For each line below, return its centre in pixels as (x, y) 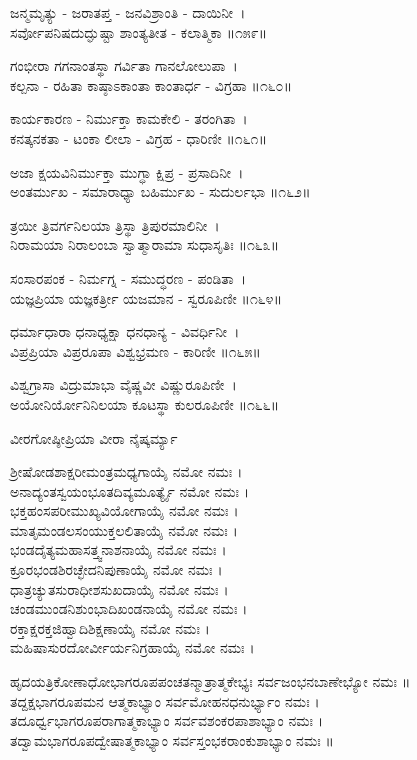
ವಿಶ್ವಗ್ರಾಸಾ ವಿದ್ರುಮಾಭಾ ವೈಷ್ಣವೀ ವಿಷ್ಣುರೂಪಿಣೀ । (123, 384)
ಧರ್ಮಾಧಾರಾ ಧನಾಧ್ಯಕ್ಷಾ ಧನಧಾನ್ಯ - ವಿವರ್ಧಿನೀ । (125, 331)
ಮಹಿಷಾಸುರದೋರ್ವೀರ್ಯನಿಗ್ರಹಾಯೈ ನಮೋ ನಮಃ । (132, 647)
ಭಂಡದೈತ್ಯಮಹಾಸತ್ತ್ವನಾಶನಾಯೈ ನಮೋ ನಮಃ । (118, 549)
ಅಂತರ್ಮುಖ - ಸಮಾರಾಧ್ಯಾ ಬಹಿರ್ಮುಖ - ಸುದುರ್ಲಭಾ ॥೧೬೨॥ (160, 191)
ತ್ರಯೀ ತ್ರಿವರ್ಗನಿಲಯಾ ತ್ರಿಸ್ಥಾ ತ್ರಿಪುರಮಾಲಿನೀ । (115, 224)
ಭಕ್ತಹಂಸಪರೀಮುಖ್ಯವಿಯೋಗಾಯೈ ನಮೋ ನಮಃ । (124, 510)
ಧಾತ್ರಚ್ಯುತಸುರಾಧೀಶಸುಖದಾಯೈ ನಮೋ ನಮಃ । (119, 588)
